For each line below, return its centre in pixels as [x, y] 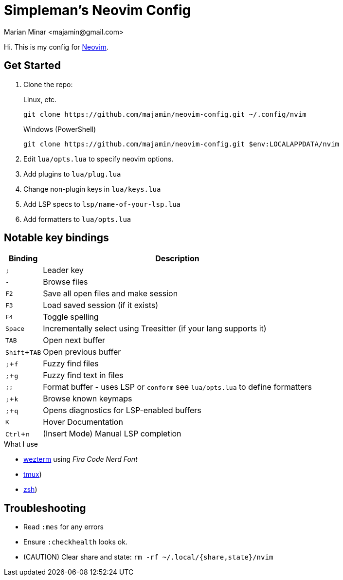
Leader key [63, 270]
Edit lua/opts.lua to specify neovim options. [99, 159]
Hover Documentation [83, 422]
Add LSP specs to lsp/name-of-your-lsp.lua [102, 204]
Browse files [65, 282]
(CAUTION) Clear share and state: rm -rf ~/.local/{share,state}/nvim [148, 557]
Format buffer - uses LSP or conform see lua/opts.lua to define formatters [177, 387]
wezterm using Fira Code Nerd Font [81, 459]
